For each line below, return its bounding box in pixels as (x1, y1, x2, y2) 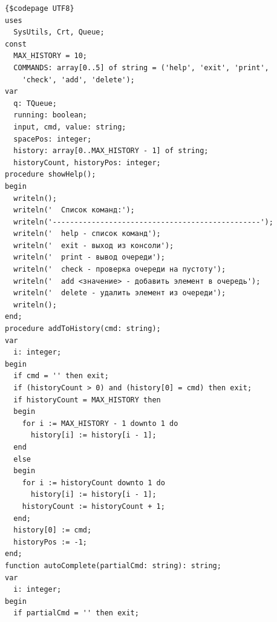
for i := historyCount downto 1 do (22, 478, 165, 487)
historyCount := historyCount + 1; (22, 502, 165, 511)
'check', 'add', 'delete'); (22, 75, 135, 84)
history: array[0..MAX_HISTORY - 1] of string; (13, 146, 209, 155)
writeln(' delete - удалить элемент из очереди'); (13, 289, 226, 298)
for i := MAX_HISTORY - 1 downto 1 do (22, 419, 178, 428)
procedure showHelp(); (5, 170, 96, 179)
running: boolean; (13, 111, 88, 120)
